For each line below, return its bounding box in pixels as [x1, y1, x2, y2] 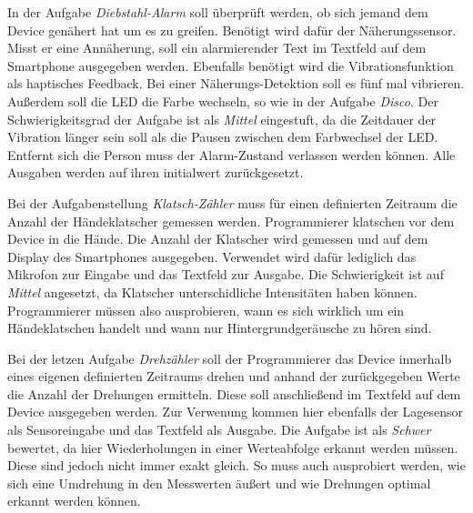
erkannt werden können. [7, 491, 141, 510]
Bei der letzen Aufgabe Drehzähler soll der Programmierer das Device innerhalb [7, 348, 452, 367]
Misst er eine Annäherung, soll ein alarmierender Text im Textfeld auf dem [7, 38, 427, 57]
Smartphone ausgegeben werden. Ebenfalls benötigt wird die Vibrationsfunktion [7, 55, 454, 75]
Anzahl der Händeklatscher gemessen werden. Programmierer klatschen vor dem [7, 211, 455, 230]
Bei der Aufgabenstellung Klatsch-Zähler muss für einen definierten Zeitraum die [7, 193, 458, 212]
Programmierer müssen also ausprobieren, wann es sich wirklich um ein [7, 300, 405, 319]
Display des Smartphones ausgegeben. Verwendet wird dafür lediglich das [7, 246, 417, 266]
